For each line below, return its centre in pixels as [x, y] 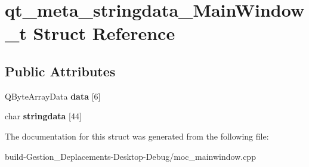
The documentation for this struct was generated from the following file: [137, 136]
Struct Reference [104, 33]
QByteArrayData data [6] [53, 96]
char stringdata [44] [43, 116]
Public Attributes [60, 71]
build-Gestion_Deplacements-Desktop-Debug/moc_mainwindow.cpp [130, 156]
